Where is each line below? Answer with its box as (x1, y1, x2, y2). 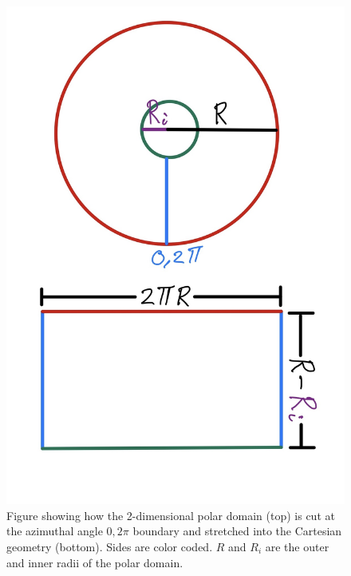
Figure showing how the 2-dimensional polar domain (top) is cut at (6, 506, 335, 523)
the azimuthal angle (6, 522, 103, 539)
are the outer (265, 538, 329, 554)
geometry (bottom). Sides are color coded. (6, 538, 213, 554)
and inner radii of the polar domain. (6, 554, 183, 570)
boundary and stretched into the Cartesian (132, 522, 342, 539)
